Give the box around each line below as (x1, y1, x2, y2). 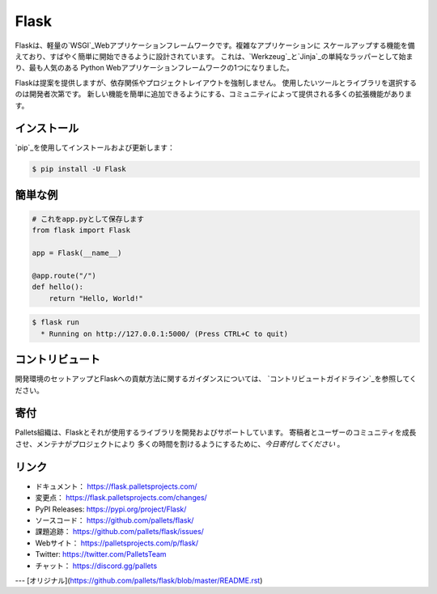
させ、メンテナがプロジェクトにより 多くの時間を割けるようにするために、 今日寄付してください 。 (15, 439, 345, 448)
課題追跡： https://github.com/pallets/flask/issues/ (35, 527, 204, 537)
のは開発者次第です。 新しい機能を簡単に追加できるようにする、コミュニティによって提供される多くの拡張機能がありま (15, 89, 413, 99)
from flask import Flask (32, 226, 131, 235)
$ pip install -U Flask (32, 164, 127, 174)
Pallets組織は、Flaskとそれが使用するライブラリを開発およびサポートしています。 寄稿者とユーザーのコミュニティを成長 (15, 427, 417, 437)
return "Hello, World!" (49, 294, 143, 303)
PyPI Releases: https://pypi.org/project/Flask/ (35, 504, 187, 514)
